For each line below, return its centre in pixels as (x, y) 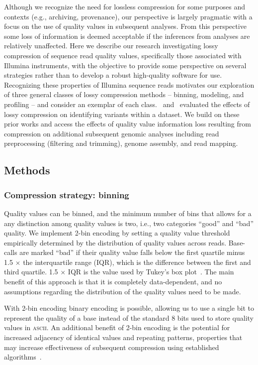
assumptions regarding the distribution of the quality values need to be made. (123, 291)
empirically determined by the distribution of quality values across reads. (115, 242)
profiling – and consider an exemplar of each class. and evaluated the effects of (127, 104)
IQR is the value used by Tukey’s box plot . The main (151, 272)
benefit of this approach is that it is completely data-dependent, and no (113, 282)
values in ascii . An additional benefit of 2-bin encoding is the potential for (117, 327)
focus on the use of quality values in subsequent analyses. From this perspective (125, 26)
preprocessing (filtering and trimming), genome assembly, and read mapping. (121, 143)
